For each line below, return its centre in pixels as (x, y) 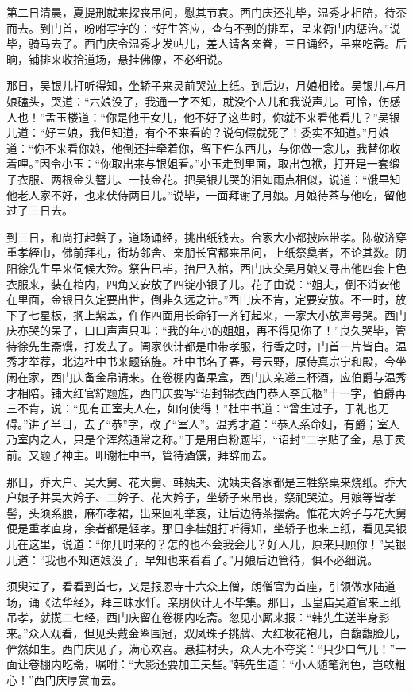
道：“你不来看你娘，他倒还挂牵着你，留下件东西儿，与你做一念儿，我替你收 (204, 147)
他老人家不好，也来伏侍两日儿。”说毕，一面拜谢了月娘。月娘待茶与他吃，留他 (206, 194)
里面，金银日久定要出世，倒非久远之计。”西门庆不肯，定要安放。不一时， (206, 299)
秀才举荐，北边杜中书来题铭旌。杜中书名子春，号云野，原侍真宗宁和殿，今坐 (206, 361)
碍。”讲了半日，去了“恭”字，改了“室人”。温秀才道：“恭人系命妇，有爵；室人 (203, 423)
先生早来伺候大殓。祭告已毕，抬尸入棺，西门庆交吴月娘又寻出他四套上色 (217, 267)
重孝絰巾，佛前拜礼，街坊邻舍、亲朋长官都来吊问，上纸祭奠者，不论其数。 (201, 252)
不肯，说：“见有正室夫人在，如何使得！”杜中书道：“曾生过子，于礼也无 (203, 408)
